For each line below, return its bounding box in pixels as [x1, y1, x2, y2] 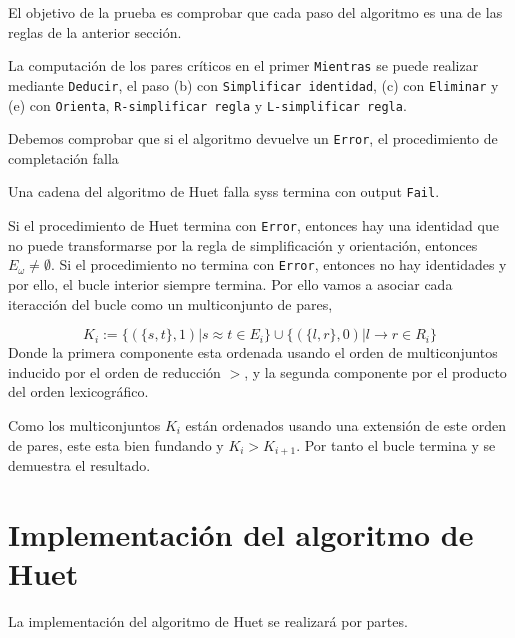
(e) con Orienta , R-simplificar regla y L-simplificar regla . [8, 94, 407, 115]
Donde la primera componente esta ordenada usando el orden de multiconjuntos [8, 342, 498, 363]
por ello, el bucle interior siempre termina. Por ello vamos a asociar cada [8, 273, 453, 294]
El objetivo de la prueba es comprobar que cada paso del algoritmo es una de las [8, 2, 503, 22]
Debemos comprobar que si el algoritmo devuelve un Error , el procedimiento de [8, 128, 498, 149]
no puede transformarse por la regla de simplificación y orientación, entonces [8, 234, 478, 255]
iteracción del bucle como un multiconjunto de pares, [8, 293, 333, 314]
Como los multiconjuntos [8, 414, 161, 435]
